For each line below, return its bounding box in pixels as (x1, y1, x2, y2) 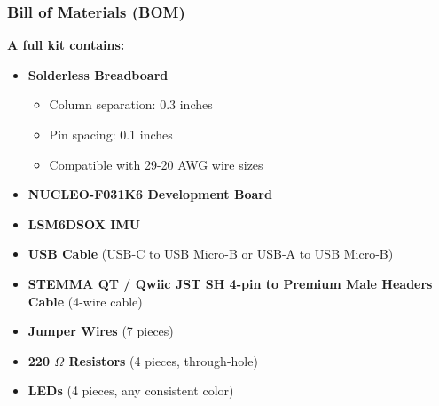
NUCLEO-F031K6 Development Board (27, 185, 272, 203)
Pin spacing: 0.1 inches (49, 125, 173, 143)
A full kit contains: (7, 36, 125, 54)
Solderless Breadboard (27, 65, 169, 84)
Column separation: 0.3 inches (49, 95, 213, 114)
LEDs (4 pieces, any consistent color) (27, 381, 234, 400)
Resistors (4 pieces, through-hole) (68, 351, 258, 370)
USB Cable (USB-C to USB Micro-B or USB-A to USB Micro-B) (27, 244, 394, 263)
